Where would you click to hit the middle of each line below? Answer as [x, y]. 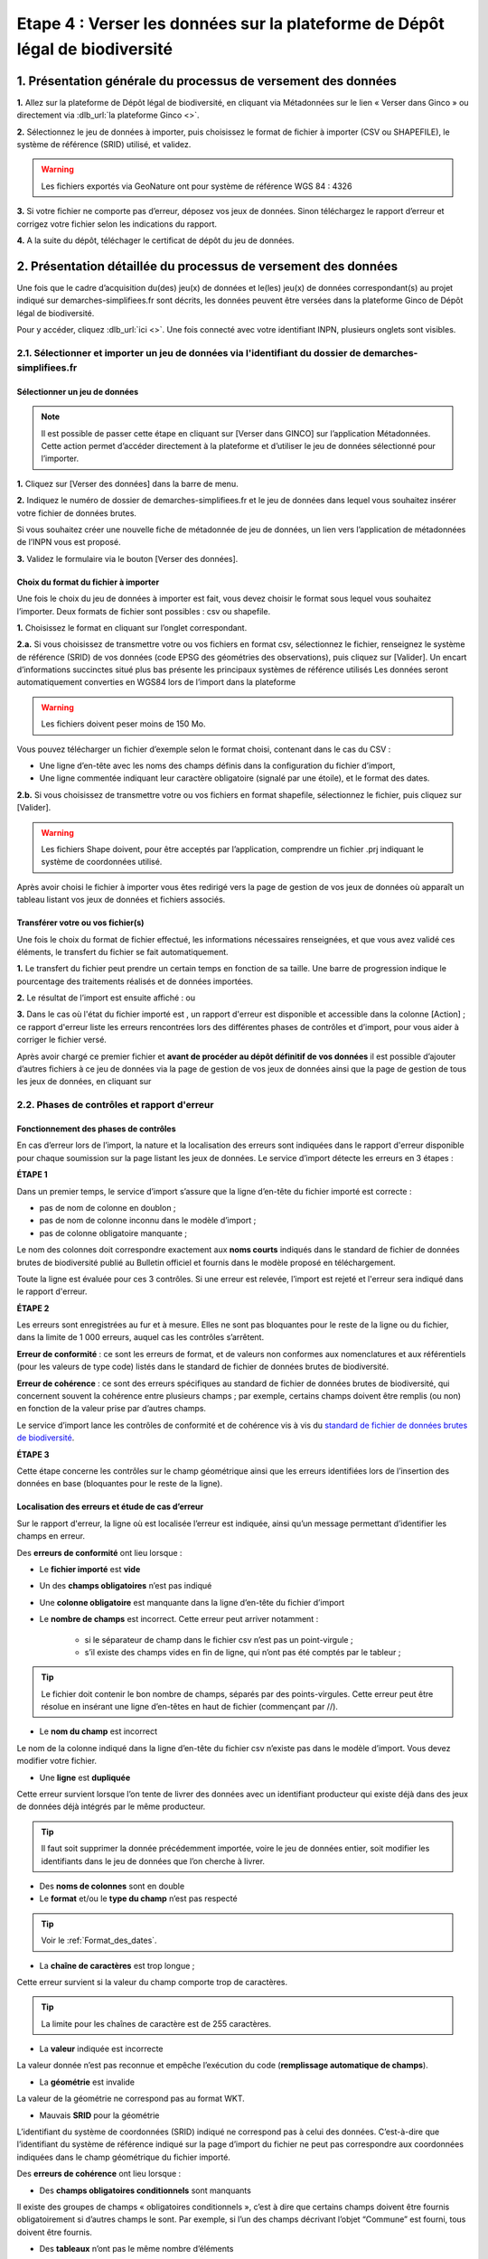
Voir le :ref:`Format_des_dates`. [99, 1940]
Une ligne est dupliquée [85, 1777]
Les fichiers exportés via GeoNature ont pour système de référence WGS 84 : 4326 [197, 186]
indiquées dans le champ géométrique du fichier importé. [123, 2157]
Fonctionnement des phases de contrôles [96, 1129]
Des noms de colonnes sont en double [112, 1886]
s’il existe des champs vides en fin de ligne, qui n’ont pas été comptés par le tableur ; [243, 1652]
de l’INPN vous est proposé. [69, 542]
